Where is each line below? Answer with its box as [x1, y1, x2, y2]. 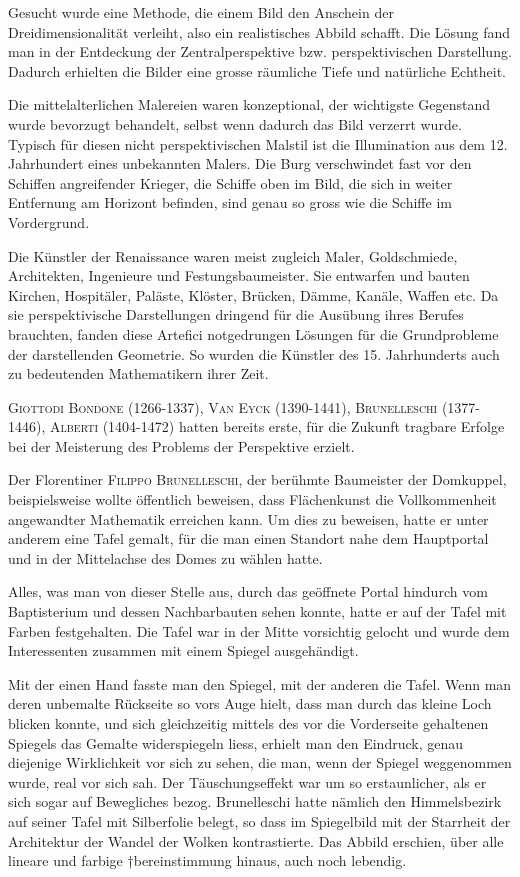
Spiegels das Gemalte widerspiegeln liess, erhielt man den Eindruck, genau [8, 732, 464, 753]
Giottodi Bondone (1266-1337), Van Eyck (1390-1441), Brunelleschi [8, 396, 438, 417]
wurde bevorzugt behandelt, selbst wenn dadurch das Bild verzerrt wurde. [8, 113, 462, 134]
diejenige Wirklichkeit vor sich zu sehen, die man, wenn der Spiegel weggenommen [8, 752, 512, 773]
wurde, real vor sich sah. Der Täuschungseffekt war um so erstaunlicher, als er [8, 771, 487, 792]
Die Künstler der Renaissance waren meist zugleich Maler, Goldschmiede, [8, 245, 458, 266]
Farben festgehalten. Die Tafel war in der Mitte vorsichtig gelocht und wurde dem [8, 620, 510, 641]
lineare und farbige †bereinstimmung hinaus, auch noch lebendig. [8, 850, 407, 871]
